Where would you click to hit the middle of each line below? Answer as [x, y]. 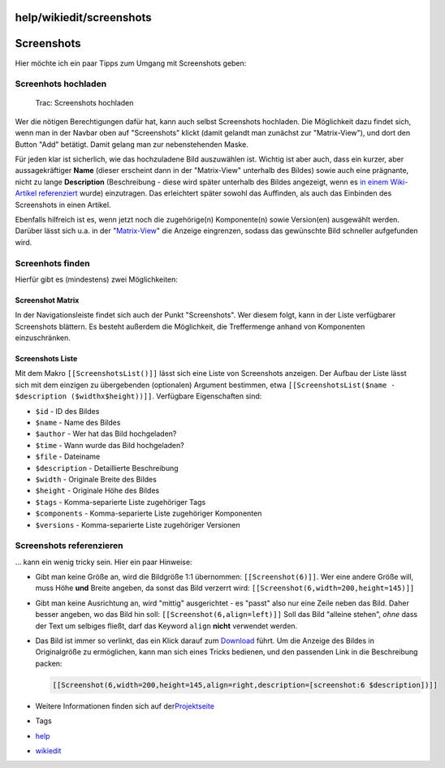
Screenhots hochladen [61, 84]
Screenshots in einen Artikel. [63, 205]
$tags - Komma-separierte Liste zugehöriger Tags [121, 502]
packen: [49, 663]
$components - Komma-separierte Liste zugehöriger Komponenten [149, 513]
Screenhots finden [52, 263]
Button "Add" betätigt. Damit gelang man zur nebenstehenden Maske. [132, 144]
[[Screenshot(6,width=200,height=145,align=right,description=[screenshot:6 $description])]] [245, 685]
